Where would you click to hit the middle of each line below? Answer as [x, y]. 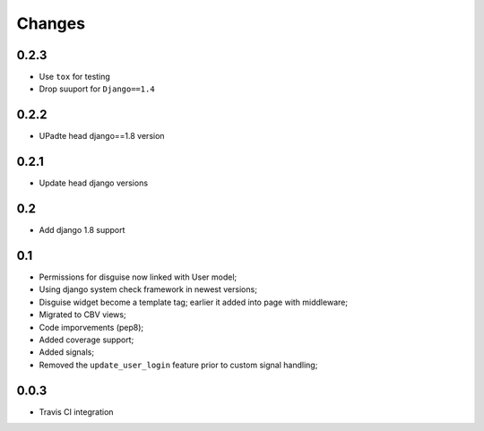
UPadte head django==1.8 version [102, 136]
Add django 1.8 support [82, 230]
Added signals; [66, 352]
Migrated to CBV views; [82, 315]
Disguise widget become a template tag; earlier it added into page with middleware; [194, 302]
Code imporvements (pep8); [91, 327]
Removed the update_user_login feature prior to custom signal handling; [178, 365]
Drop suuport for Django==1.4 [97, 89]
